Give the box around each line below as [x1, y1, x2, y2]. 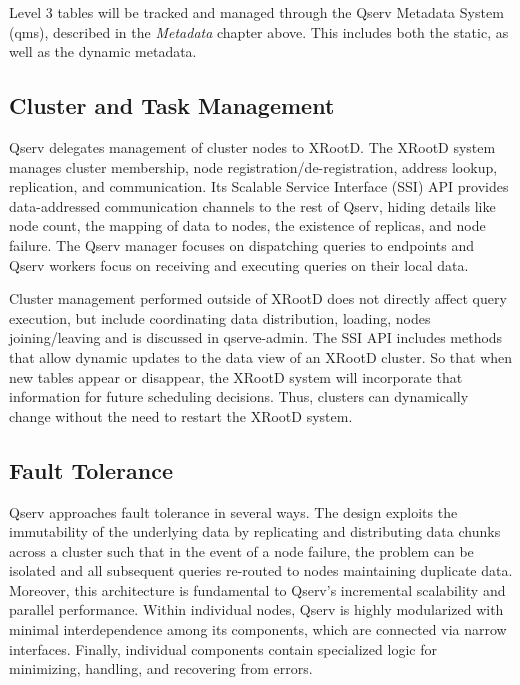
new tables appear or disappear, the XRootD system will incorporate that [9, 366, 463, 387]
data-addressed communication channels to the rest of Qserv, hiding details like [9, 195, 496, 216]
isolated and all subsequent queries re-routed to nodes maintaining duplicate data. [9, 560, 513, 581]
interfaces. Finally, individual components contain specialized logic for [9, 638, 437, 659]
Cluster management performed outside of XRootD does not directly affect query [9, 288, 507, 309]
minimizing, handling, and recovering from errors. [9, 658, 313, 679]
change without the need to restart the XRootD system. [9, 405, 353, 426]
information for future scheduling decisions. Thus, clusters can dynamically [9, 386, 469, 407]
